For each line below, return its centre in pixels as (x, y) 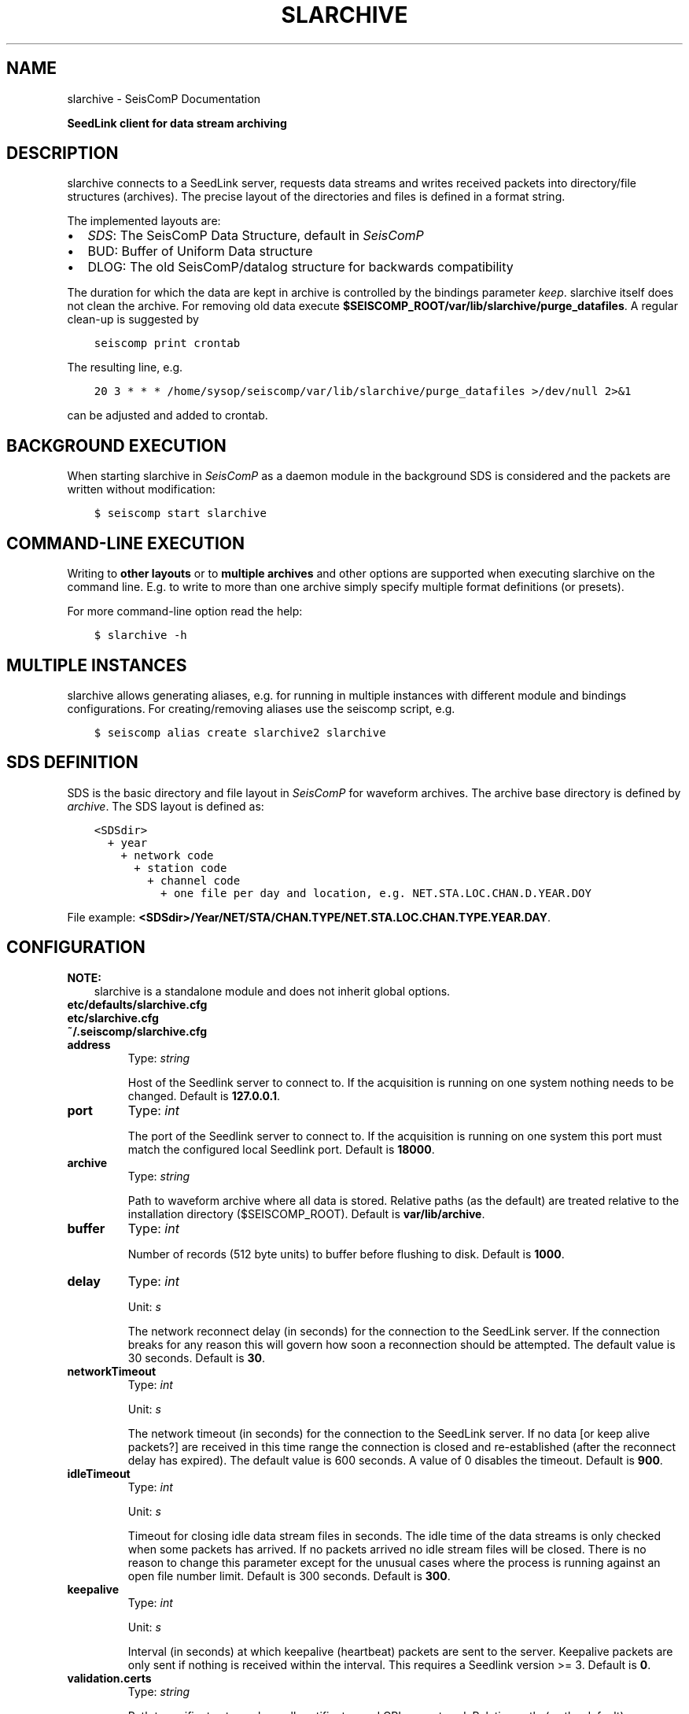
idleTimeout (99, 1473)
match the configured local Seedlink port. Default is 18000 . (281, 1149)
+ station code (181, 868)
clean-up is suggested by (133, 320)
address (89, 1044)
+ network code (167, 855)
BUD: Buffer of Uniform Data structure (200, 251)
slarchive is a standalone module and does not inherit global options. (272, 991)
